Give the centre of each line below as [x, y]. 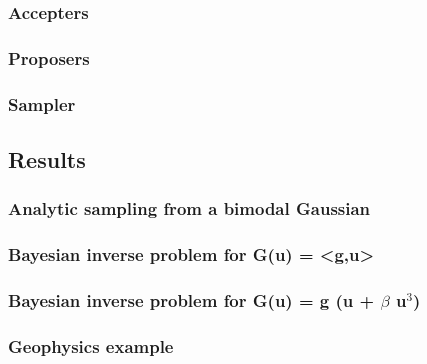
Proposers [49, 57]
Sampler [42, 103]
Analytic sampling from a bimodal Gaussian [189, 208]
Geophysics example [91, 345]
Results [47, 158]
